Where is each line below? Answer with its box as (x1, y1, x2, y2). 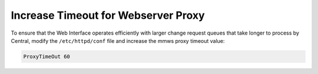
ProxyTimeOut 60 (23, 53, 71, 60)
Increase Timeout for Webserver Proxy (11, 9, 206, 22)
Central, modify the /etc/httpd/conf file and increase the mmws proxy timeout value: (11, 37, 225, 44)
